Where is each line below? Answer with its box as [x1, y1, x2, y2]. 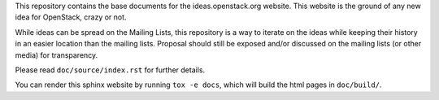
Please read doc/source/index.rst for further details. [15, 65, 206, 75]
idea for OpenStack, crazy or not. [15, 12, 127, 22]
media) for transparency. [15, 50, 98, 60]
